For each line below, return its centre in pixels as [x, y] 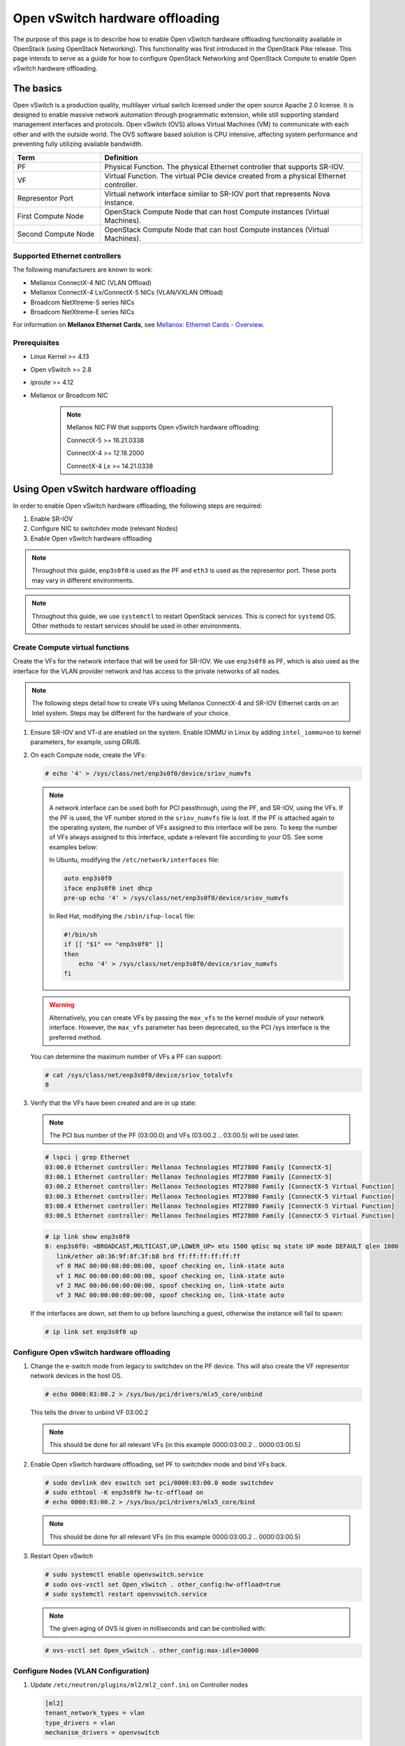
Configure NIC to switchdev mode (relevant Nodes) [104, 529]
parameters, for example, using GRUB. [86, 742]
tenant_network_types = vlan [95, 1713]
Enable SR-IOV [52, 519]
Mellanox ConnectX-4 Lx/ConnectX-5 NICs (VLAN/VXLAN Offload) [127, 293]
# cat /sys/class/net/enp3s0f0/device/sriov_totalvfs [139, 1075]
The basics [37, 88]
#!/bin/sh [81, 934]
